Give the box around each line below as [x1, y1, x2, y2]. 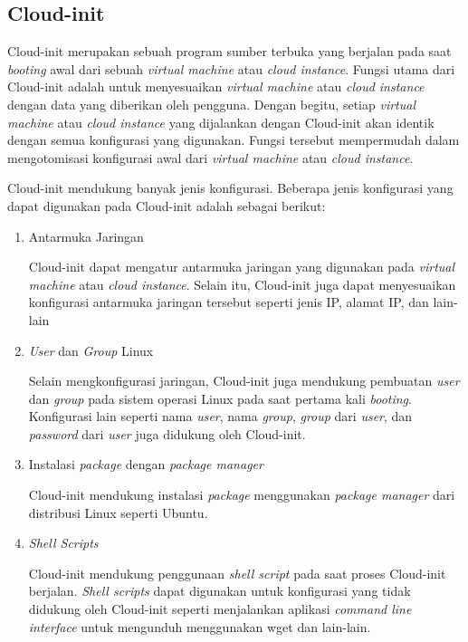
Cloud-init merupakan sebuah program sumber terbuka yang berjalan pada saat [7, 42, 452, 61]
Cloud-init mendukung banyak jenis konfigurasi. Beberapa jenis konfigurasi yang [7, 178, 454, 197]
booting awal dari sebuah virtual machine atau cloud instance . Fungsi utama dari [7, 59, 455, 78]
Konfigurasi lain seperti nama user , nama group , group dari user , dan [28, 407, 413, 426]
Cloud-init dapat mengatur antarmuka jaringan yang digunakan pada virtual [28, 257, 455, 276]
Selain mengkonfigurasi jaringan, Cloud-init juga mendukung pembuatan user [28, 371, 460, 390]
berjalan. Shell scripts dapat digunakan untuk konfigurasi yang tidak [28, 581, 411, 600]
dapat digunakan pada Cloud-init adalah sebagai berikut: [7, 196, 326, 215]
